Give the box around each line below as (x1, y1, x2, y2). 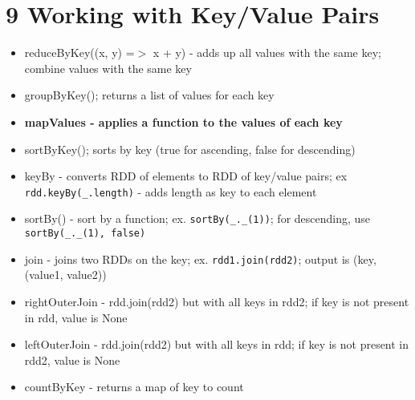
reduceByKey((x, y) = (24, 44, 135, 61)
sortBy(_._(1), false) (24, 228, 146, 239)
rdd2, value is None (24, 351, 120, 368)
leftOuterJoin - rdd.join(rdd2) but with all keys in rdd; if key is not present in (24, 336, 409, 353)
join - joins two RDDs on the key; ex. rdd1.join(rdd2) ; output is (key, (24, 250, 376, 267)
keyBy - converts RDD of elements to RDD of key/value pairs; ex (24, 168, 348, 184)
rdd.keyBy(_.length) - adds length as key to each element (24, 183, 317, 200)
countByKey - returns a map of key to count (24, 378, 244, 395)
